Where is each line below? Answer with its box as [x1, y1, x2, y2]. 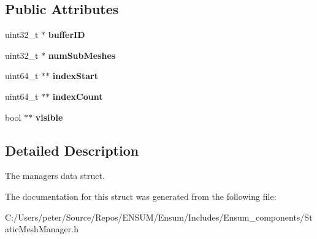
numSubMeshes [48, 48, 116, 61]
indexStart [52, 69, 98, 82]
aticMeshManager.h [5, 222, 78, 235]
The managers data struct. [5, 169, 105, 182]
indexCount [52, 89, 103, 102]
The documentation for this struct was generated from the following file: [5, 189, 277, 202]
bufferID [48, 28, 85, 41]
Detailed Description [5, 140, 139, 159]
